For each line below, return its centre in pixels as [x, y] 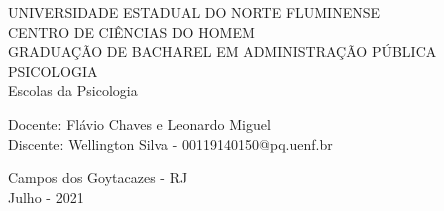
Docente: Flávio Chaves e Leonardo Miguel [139, 123]
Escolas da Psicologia [73, 90]
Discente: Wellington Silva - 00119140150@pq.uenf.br [170, 143]
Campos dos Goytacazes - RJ [98, 177]
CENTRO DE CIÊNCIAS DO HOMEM [131, 31]
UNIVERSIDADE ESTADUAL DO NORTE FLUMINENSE [194, 12]
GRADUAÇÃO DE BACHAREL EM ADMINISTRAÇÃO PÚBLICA [222, 51]
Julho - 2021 [46, 196]
